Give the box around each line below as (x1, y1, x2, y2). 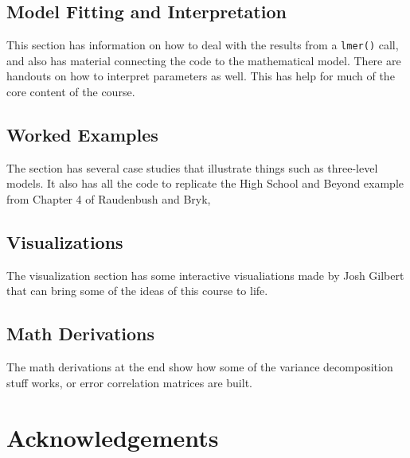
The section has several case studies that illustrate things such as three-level (6, 159, 378, 176)
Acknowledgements (6, 421, 219, 453)
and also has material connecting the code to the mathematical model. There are (6, 52, 401, 68)
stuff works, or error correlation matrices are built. (6, 374, 252, 390)
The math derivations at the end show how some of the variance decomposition (6, 359, 393, 375)
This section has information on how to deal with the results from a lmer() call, (6, 37, 399, 53)
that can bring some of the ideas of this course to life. (6, 282, 268, 299)
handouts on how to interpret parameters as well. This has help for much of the (6, 68, 395, 84)
